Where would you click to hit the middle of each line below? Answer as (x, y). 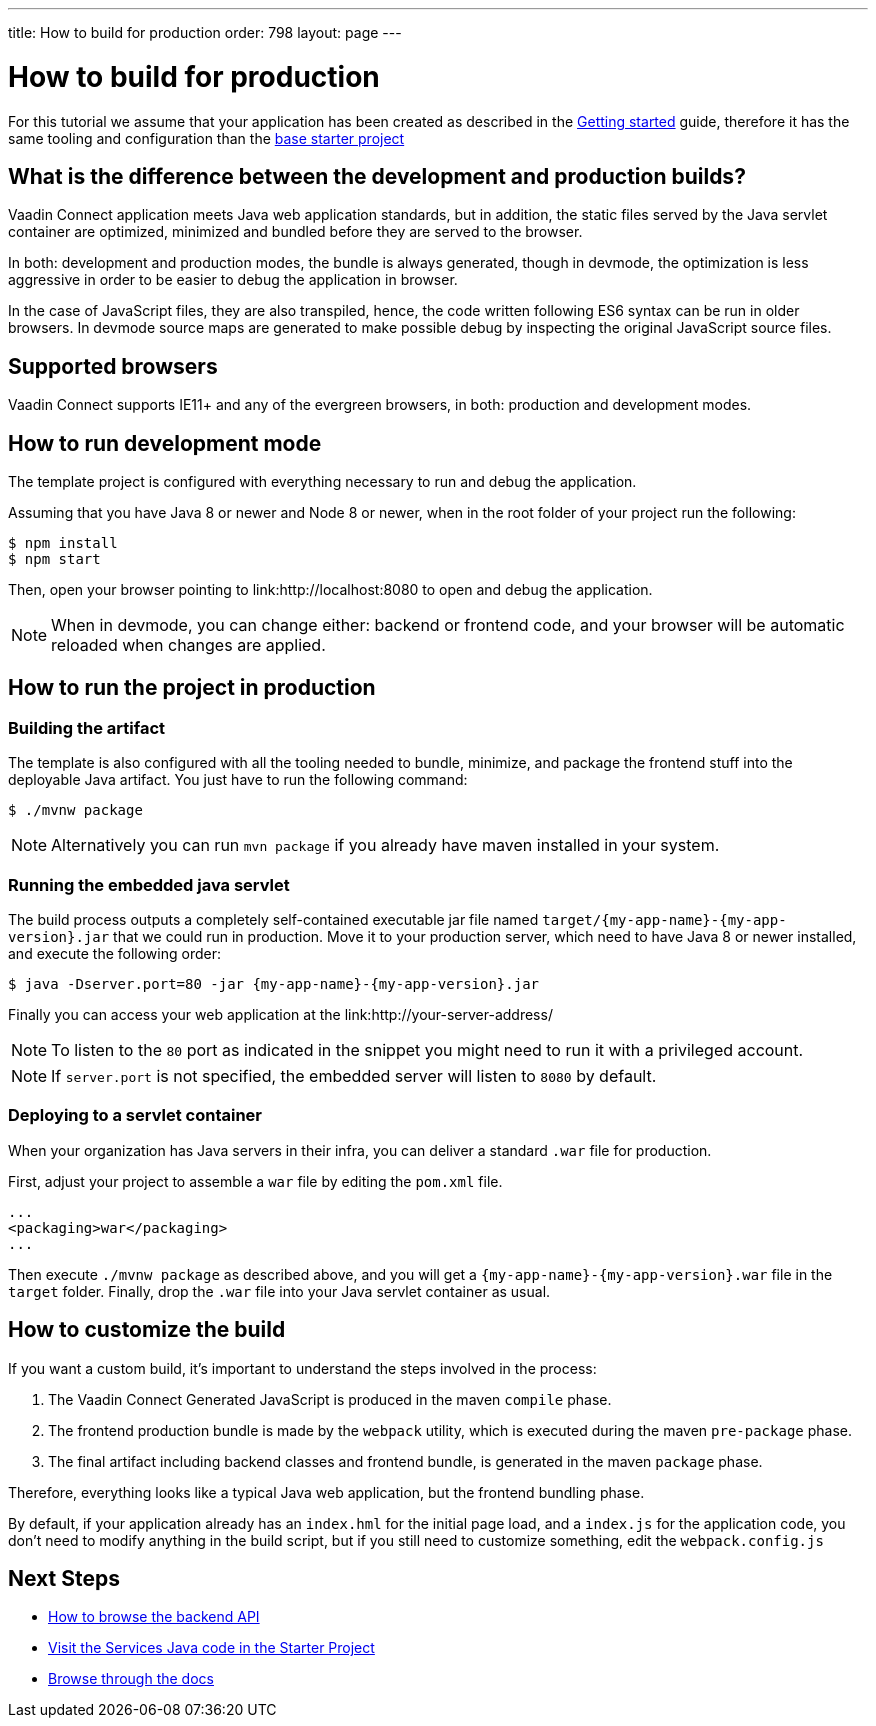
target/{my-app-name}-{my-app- (664, 920)
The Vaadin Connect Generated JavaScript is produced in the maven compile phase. (330, 1399)
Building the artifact (87, 727)
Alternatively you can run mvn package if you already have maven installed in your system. (385, 845)
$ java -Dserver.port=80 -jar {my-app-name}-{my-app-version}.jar (274, 984)
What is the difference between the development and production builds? (377, 176)
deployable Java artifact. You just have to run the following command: (238, 780)
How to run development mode (165, 443)
